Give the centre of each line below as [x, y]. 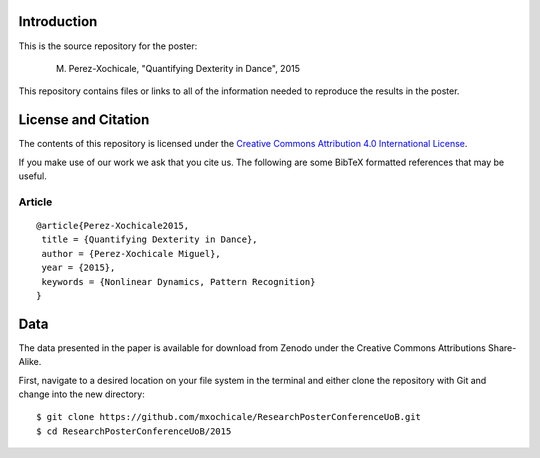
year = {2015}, [78, 268]
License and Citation [84, 120]
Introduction [58, 21]
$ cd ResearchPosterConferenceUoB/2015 [134, 431]
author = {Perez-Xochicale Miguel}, [131, 253]
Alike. [30, 362]
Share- [502, 347]
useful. [32, 176]
